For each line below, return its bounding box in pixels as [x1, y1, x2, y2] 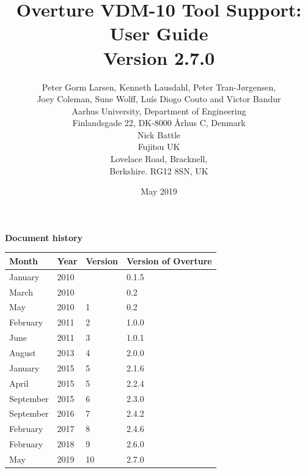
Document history [5, 231, 83, 244]
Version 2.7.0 [103, 45, 215, 70]
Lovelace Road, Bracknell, [110, 152, 208, 165]
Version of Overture [126, 254, 212, 267]
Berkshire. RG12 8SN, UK [109, 164, 208, 177]
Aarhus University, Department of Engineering [72, 104, 246, 117]
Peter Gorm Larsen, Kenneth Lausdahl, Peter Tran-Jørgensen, [42, 80, 276, 93]
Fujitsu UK [138, 140, 180, 153]
